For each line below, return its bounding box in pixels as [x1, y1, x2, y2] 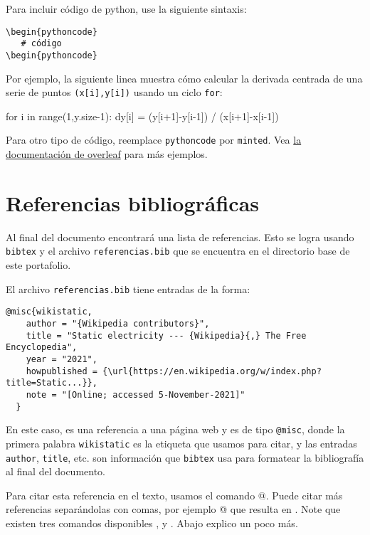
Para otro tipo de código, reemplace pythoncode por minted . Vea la [6, 132, 302, 147]
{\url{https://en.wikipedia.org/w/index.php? [102, 366, 322, 376]
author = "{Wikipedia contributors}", [26, 318, 210, 329]
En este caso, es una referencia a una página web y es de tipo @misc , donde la [6, 422, 345, 437]
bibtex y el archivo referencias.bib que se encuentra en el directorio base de [6, 243, 350, 258]
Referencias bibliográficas [6, 188, 260, 217]
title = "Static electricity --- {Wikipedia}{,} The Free [26, 330, 307, 341]
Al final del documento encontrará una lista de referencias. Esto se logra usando [6, 229, 354, 244]
